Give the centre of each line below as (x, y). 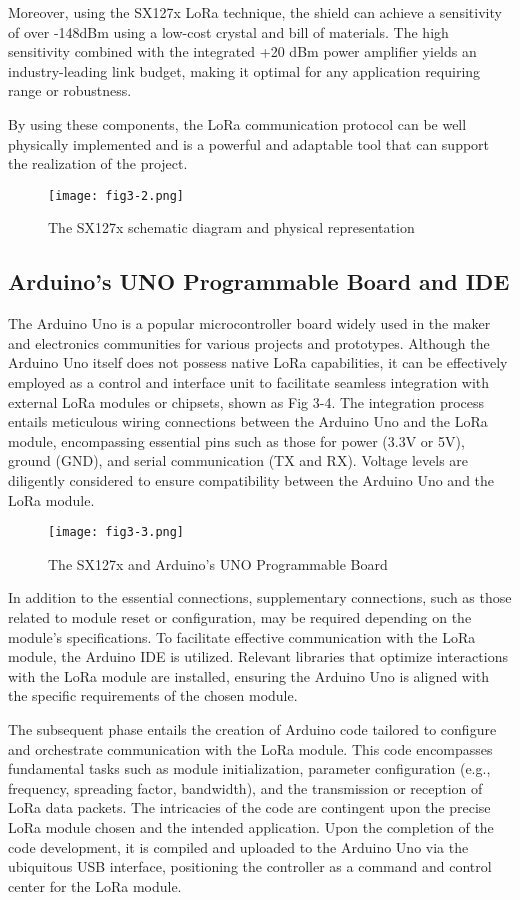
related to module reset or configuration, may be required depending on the (240, 616)
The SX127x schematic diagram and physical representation (231, 227)
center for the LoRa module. (95, 885)
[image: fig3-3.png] (116, 532)
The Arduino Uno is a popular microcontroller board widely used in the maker (249, 323)
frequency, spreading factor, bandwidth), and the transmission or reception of (245, 787)
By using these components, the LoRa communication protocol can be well (237, 123)
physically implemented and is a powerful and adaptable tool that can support (249, 143)
